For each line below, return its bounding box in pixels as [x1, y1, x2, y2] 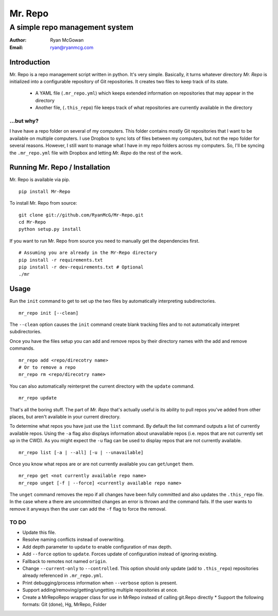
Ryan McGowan [50, 37, 84, 43]
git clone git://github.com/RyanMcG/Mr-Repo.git [19, 212, 144, 218]
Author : [9, 37, 27, 43]
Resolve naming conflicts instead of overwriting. [22, 536, 125, 542]
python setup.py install [19, 226, 81, 232]
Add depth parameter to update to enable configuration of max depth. [22, 543, 172, 550]
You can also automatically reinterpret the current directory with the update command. [9, 383, 195, 389]
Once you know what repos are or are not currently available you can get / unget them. [9, 461, 194, 467]
